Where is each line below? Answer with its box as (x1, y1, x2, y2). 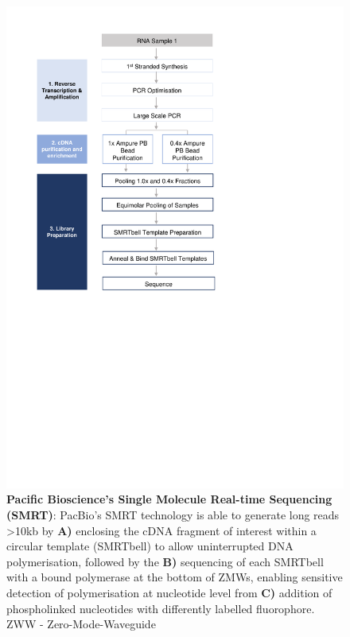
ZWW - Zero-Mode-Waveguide (6, 616, 156, 632)
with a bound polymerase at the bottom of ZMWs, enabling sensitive (6, 569, 343, 585)
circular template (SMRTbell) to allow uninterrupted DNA (6, 538, 294, 554)
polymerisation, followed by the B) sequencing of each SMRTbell (6, 553, 324, 569)
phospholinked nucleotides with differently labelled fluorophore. (6, 600, 315, 616)
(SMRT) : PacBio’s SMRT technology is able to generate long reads (6, 506, 340, 522)
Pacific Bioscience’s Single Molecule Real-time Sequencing (6, 491, 332, 507)
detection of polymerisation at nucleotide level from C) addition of (6, 584, 332, 600)
